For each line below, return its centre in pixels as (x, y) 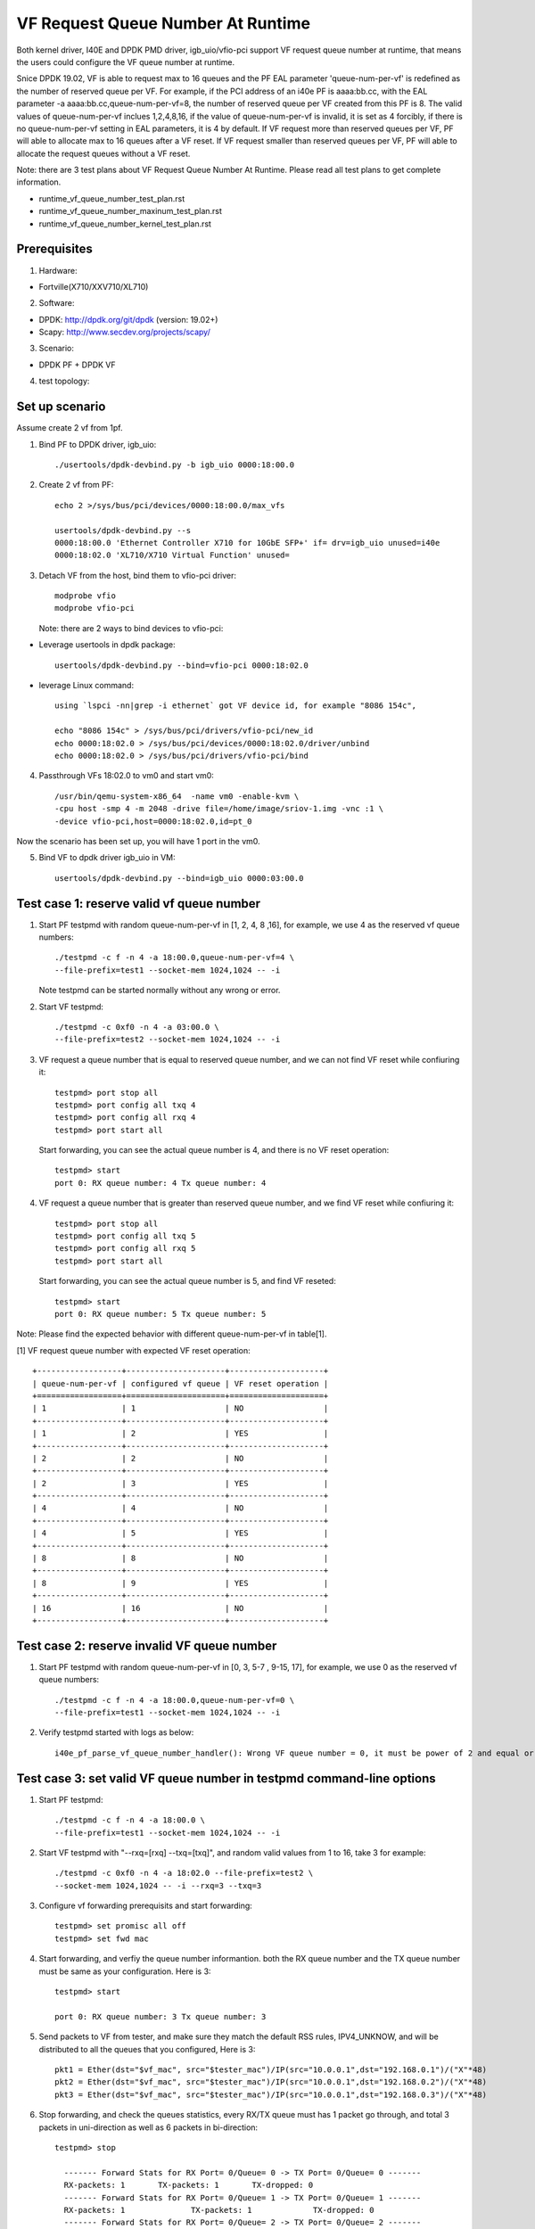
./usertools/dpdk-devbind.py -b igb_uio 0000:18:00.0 (174, 465)
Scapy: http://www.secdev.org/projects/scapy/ (125, 332)
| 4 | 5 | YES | (181, 1533)
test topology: (64, 381)
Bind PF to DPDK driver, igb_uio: (98, 444)
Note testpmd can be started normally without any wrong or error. (160, 991)
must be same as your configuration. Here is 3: (125, 1971)
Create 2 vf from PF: (76, 485)
